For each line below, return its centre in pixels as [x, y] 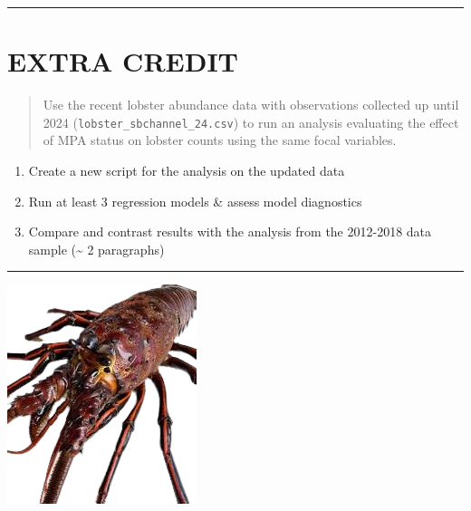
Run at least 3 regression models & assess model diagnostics [195, 201]
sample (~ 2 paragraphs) [96, 249]
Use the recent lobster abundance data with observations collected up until [251, 105]
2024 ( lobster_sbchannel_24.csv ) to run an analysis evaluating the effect [251, 122]
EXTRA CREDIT [123, 61]
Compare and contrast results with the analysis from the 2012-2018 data [230, 231]
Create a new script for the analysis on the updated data [187, 170]
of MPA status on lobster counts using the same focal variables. [220, 140]
